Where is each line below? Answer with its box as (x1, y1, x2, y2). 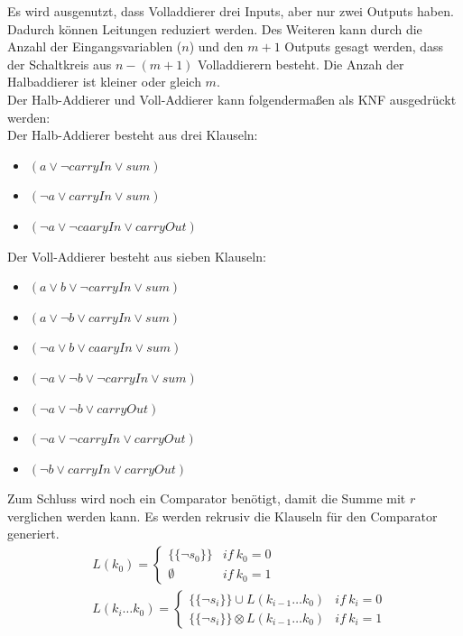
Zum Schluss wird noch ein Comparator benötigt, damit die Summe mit (7, 489, 406, 508)
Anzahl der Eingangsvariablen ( (7, 37, 182, 56)
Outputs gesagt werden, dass (284, 37, 444, 56)
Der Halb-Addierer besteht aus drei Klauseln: (7, 125, 258, 144)
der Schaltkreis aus (7, 54, 112, 73)
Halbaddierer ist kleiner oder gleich (7, 72, 201, 91)
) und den (189, 37, 244, 56)
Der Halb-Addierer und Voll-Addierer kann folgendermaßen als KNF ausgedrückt (7, 89, 457, 108)
